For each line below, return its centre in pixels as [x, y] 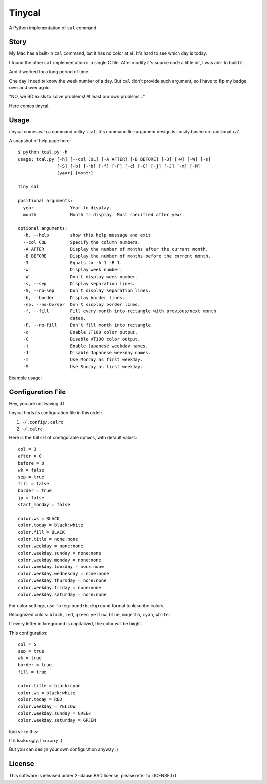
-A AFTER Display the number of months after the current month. [116, 249]
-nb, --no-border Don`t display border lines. [82, 305]
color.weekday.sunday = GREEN [55, 713]
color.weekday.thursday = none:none [62, 581]
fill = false [34, 484]
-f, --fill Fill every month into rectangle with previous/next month [119, 311]
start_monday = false [44, 504]
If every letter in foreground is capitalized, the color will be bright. [76, 624]
